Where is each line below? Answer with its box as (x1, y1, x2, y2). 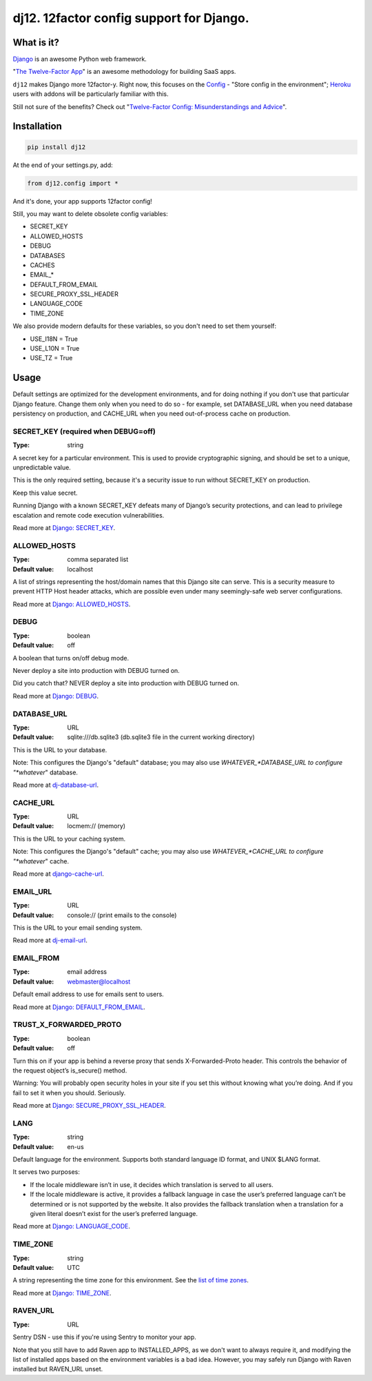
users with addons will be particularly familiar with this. (12, 90, 169, 98)
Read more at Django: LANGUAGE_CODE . (12, 1222, 131, 1231)
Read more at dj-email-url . (12, 936, 87, 945)
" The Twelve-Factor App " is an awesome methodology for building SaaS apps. (12, 68, 236, 76)
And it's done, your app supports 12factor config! (12, 197, 153, 205)
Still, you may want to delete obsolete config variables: (12, 209, 168, 217)
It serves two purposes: (12, 1168, 81, 1176)
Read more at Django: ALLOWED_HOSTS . (12, 600, 131, 608)
